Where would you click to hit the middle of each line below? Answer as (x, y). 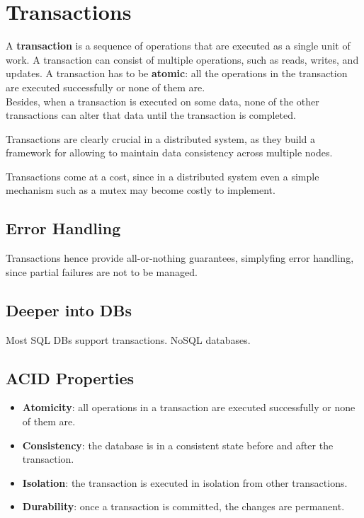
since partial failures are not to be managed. (102, 271)
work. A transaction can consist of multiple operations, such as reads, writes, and (182, 59)
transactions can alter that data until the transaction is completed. (151, 115)
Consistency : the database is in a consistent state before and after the (178, 445)
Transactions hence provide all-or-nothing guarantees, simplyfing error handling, (180, 258)
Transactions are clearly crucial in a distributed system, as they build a (160, 138)
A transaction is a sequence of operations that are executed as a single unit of (178, 46)
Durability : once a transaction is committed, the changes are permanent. (183, 506)
